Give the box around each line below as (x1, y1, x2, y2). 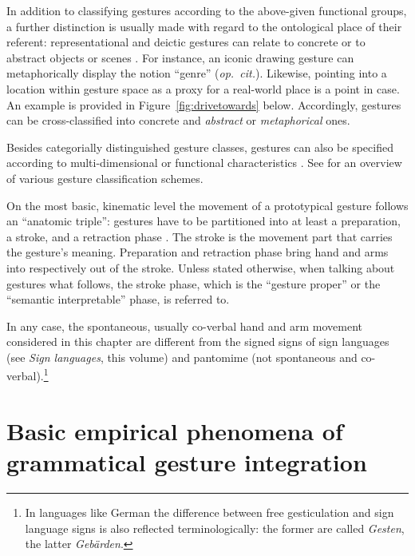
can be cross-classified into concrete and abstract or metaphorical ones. (6, 112, 350, 129)
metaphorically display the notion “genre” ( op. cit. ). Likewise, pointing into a (6, 65, 387, 81)
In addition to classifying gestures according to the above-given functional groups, (6, 2, 407, 18)
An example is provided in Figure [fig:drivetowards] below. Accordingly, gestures (6, 96, 401, 113)
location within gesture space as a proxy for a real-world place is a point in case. (6, 80, 400, 97)
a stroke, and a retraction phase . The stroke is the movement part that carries (6, 228, 393, 244)
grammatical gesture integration (6, 446, 367, 479)
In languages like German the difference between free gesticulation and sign (25, 504, 394, 521)
